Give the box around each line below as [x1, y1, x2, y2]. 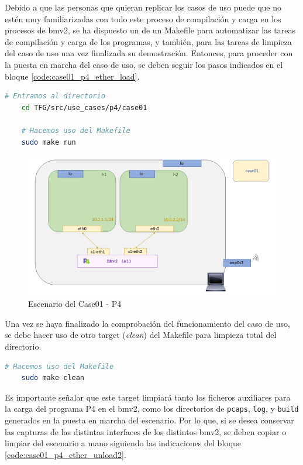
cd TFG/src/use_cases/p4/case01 [21, 103, 147, 112]
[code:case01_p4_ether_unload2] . [5, 448, 126, 460]
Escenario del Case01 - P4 [28, 298, 122, 310]
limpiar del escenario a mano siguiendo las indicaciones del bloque [5, 437, 242, 449]
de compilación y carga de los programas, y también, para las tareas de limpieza [5, 35, 292, 47]
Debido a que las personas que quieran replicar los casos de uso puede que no [5, 1, 281, 13]
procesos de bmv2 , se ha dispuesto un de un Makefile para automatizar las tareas [5, 24, 295, 36]
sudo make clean [21, 374, 85, 382]
